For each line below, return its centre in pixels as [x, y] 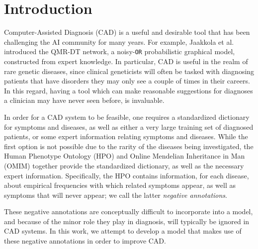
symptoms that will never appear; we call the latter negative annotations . [116, 195]
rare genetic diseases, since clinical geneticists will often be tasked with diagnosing [129, 71]
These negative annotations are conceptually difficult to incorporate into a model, [129, 211]
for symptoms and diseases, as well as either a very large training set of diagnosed [129, 126]
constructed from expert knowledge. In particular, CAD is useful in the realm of [126, 61]
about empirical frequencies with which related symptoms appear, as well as [120, 185]
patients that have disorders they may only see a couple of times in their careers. [127, 81]
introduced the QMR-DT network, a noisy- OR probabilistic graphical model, [120, 51]
